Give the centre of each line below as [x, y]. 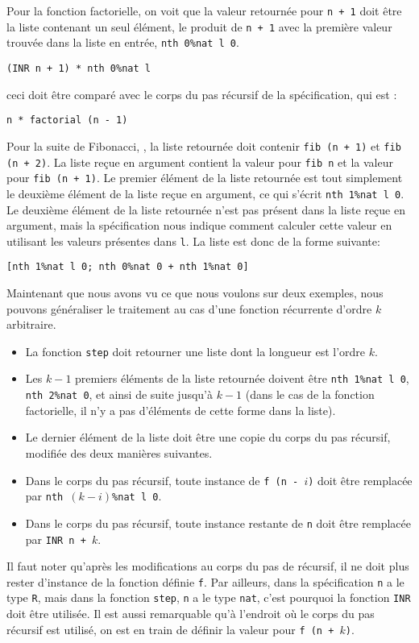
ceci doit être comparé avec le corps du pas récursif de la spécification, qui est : [202, 94]
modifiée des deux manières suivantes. [119, 452]
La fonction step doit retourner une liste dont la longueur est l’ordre [195, 351]
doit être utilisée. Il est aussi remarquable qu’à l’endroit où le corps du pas [191, 614]
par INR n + [56, 539]
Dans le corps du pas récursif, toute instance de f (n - [162, 480]
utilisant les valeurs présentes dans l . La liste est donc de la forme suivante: [193, 241]
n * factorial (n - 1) [67, 120]
